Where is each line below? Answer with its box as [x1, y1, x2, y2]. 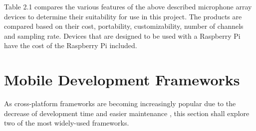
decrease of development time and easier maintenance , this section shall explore [4, 108, 250, 118]
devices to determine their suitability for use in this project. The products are [4, 11, 242, 21]
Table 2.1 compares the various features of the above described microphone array [4, 1, 252, 11]
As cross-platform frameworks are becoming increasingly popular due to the [4, 98, 236, 109]
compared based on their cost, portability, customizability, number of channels [4, 21, 244, 31]
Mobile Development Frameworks [4, 69, 240, 90]
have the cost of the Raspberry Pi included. [4, 40, 137, 51]
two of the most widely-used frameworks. [4, 118, 129, 128]
